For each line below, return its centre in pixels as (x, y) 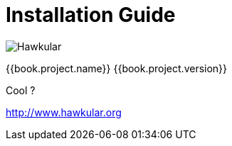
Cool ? (21, 90)
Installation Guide (91, 15)
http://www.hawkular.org (64, 112)
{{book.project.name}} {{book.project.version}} (117, 68)
